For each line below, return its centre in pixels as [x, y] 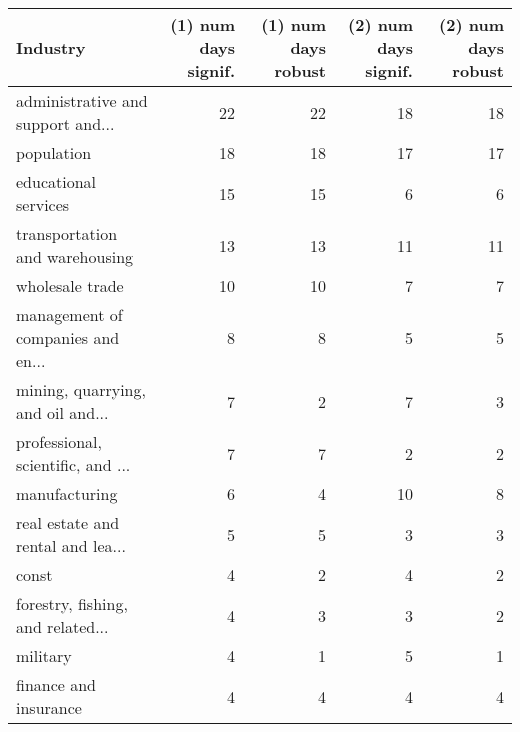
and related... [62, 626]
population [54, 152]
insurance [49, 707]
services [43, 204]
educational [56, 181]
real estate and [68, 522]
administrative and [82, 100]
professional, [59, 441]
